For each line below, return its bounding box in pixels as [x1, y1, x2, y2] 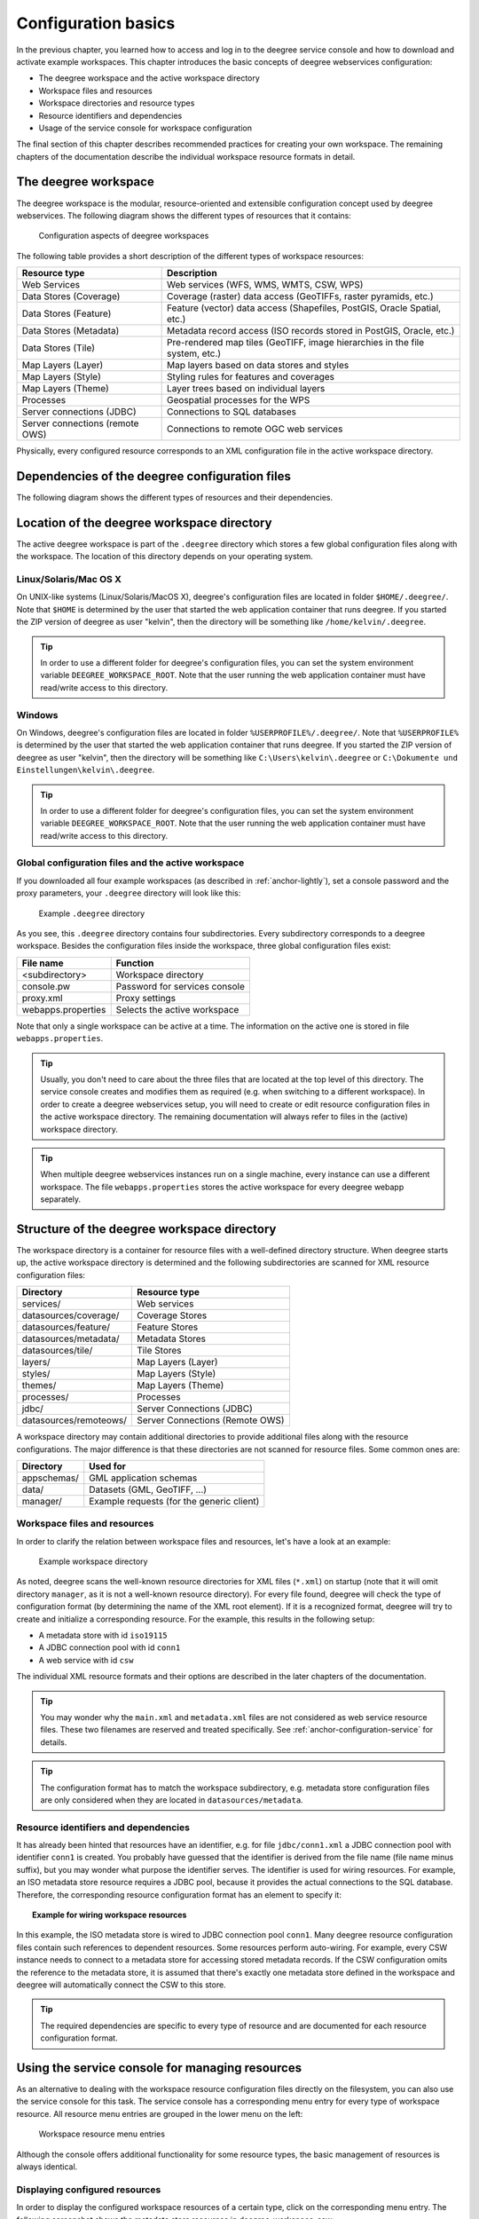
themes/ [21, 1379, 57, 1392]
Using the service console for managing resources [16, 2060, 302, 2075]
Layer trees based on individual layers [166, 383, 326, 395]
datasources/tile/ [21, 1345, 93, 1357]
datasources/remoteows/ [21, 1414, 128, 1426]
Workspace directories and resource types [38, 98, 195, 108]
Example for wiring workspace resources [32, 1909, 187, 1921]
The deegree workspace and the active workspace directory [38, 73, 261, 83]
